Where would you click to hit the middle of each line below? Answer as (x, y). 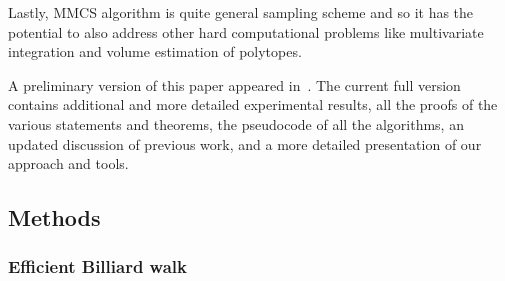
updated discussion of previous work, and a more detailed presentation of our (245, 143)
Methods (54, 217)
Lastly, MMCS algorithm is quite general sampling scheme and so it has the (241, 12)
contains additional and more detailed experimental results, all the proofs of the (253, 104)
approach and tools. (68, 163)
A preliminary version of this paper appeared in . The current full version (234, 84)
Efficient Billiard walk (97, 266)
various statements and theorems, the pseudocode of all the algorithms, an (236, 123)
